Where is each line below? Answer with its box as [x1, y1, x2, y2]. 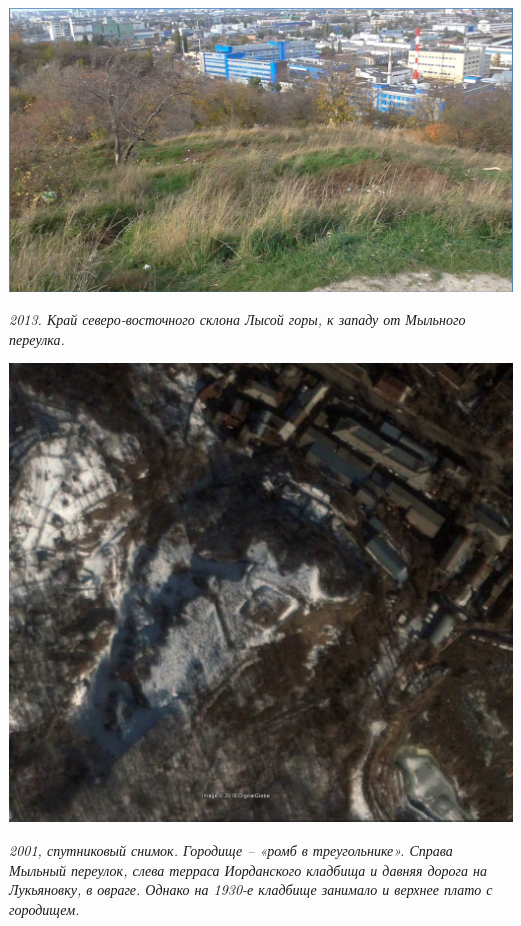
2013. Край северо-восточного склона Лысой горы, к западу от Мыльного [9, 309, 466, 330]
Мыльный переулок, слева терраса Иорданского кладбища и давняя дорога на [9, 859, 487, 880]
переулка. [9, 328, 65, 349]
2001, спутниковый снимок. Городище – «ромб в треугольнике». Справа [9, 840, 453, 861]
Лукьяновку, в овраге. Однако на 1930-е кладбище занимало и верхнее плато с [9, 879, 493, 900]
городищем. [9, 898, 80, 919]
